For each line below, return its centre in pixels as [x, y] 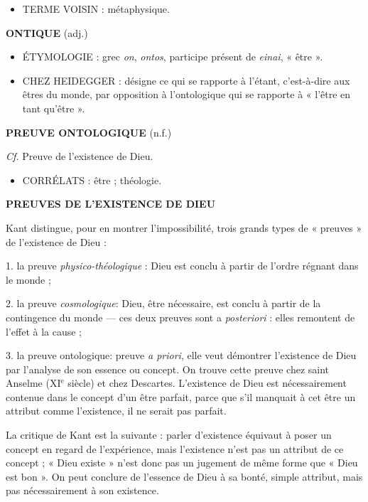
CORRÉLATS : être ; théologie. [92, 180]
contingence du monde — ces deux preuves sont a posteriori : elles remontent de [180, 317]
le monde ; [28, 279]
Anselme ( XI [33, 383]
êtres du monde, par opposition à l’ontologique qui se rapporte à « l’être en [186, 94]
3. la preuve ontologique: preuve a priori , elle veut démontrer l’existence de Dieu [181, 355]
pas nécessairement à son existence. [82, 490]
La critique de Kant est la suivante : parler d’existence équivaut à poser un [169, 435]
